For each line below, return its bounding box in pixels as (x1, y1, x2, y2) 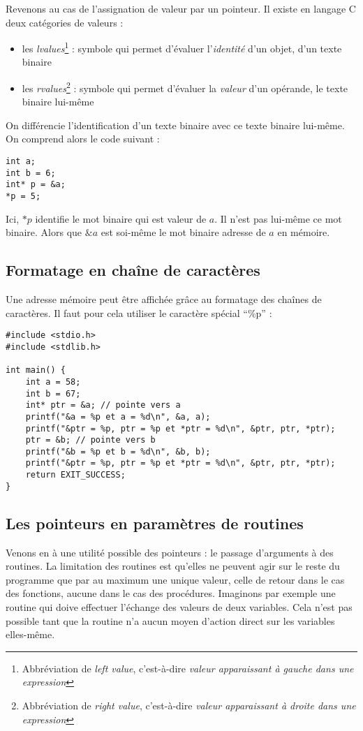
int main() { (6, 365, 66, 376)
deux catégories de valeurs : (6, 15, 124, 29)
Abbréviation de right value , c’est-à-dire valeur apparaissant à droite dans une (22, 698, 356, 712)
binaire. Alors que (6, 225, 82, 239)
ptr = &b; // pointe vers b (25, 435, 156, 445)
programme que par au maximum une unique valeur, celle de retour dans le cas (6, 572, 345, 586)
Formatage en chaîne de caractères (6, 259, 260, 281)
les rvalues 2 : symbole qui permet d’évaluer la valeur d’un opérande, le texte (22, 79, 348, 95)
